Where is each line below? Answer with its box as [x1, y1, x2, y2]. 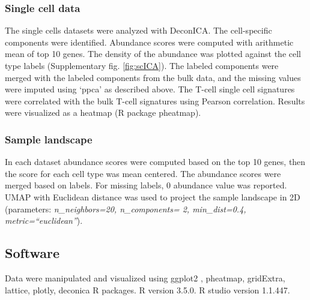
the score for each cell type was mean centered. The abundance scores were [5, 167, 281, 179]
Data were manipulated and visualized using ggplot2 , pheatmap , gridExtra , [5, 271, 285, 284]
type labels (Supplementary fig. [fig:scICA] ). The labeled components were [5, 59, 279, 71]
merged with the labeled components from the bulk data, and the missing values [5, 71, 301, 83]
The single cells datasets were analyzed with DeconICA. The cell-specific [5, 24, 272, 37]
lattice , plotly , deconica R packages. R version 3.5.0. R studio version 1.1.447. [5, 283, 290, 296]
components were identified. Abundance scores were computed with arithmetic [5, 35, 294, 48]
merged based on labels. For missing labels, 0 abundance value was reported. [5, 179, 287, 191]
